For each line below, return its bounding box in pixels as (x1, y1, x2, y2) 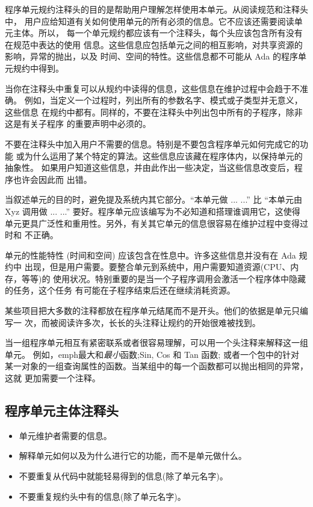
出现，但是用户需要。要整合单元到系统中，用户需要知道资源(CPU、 (24, 260, 291, 273)
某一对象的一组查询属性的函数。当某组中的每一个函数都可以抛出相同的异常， (5, 360, 308, 372)
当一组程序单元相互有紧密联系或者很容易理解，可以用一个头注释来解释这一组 (5, 336, 308, 349)
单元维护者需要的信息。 (19, 429, 112, 441)
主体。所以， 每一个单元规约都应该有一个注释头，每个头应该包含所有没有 (13, 26, 303, 39)
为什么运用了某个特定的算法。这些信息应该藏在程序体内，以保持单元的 (24, 149, 303, 162)
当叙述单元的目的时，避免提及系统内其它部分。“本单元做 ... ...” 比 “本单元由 (5, 193, 302, 206)
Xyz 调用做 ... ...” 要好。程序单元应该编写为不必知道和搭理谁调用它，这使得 (5, 204, 300, 217)
